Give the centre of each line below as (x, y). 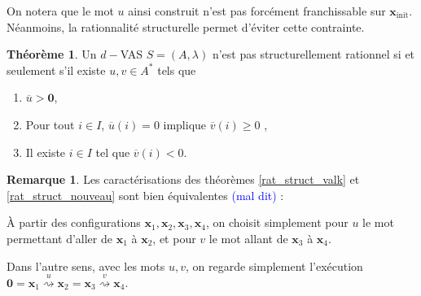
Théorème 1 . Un (52, 54)
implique (185, 124)
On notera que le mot (60, 11)
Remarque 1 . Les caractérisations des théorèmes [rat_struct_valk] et (183, 179)
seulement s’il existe (56, 70)
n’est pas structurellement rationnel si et (314, 54)
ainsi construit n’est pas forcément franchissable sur (257, 11)
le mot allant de (248, 238)
